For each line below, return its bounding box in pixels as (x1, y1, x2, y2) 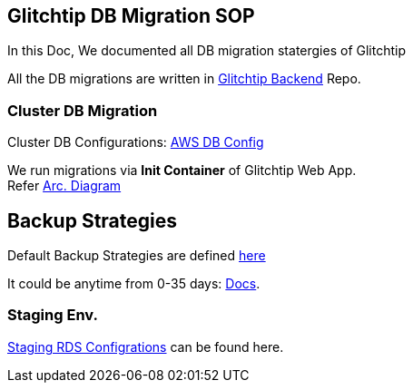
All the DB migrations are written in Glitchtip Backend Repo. (7, 71, 361, 87)
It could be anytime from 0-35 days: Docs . (7, 276, 261, 292)
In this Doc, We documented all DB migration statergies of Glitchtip (7, 43, 406, 59)
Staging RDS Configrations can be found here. (7, 338, 284, 355)
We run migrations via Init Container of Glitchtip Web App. (7, 162, 357, 179)
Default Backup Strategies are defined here (7, 248, 266, 264)
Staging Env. (7, 306, 98, 325)
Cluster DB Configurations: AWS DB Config (7, 134, 264, 151)
